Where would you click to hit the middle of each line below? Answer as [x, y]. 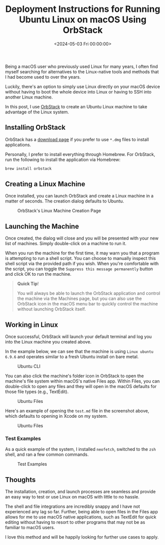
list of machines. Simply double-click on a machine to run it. [66, 244]
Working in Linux [32, 324]
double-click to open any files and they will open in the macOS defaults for [81, 387]
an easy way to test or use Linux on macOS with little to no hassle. [72, 497]
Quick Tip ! [28, 284]
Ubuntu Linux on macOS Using [83, 20]
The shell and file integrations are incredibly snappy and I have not [73, 506]
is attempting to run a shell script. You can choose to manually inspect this [81, 258]
